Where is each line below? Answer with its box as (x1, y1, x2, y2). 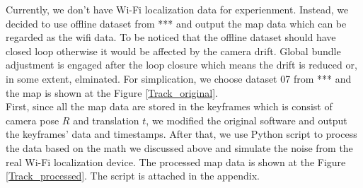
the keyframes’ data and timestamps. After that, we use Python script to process (6, 127, 357, 141)
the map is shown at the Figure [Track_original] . (6, 85, 218, 100)
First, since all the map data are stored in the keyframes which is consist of (6, 99, 333, 114)
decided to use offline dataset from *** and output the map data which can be (6, 16, 347, 30)
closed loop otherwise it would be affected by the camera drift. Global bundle (6, 43, 341, 58)
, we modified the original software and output (146, 112, 347, 127)
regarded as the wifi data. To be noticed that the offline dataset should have (6, 30, 336, 45)
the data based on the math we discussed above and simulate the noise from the (6, 140, 353, 155)
